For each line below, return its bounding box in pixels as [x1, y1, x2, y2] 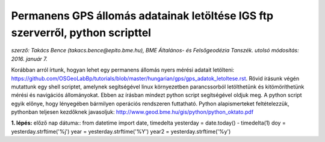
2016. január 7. [11, 55, 48, 63]
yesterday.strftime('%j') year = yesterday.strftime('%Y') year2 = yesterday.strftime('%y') [11, 128, 231, 135]
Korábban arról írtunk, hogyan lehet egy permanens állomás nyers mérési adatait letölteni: [11, 66, 235, 73]
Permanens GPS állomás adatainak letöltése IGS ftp [11, 9, 274, 22]
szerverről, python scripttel [11, 26, 152, 39]
